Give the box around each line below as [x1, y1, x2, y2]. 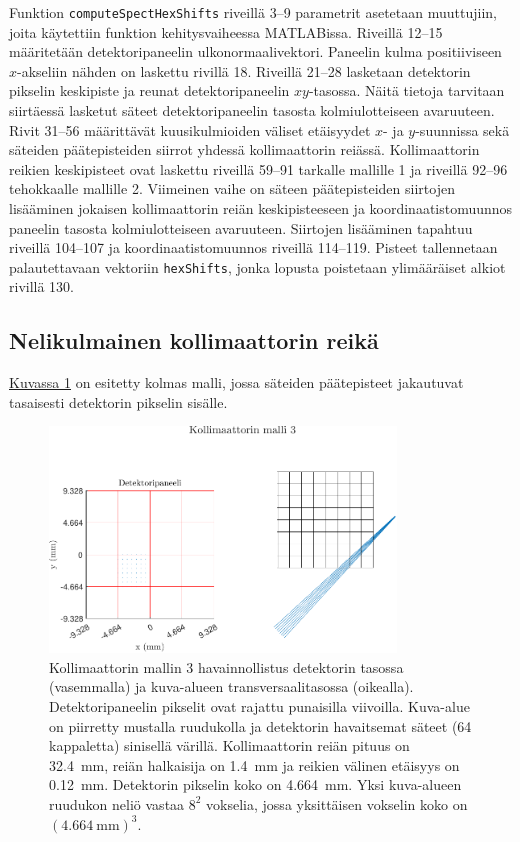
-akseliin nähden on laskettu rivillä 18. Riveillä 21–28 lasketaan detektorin [17, 60, 471, 81]
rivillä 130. [9, 276, 75, 297]
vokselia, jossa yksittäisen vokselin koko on [206, 793, 468, 814]
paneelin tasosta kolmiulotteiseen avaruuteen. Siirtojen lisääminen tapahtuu [9, 217, 473, 238]
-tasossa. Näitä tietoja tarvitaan [308, 80, 505, 101]
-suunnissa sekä [415, 119, 510, 140]
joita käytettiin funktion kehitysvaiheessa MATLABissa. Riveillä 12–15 [9, 21, 443, 42]
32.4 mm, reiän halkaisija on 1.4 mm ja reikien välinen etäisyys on [49, 754, 460, 775]
